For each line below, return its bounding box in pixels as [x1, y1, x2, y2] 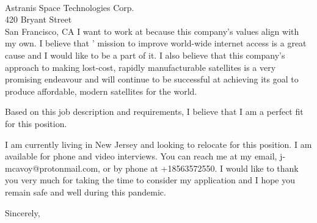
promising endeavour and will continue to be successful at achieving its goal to [5, 73, 299, 86]
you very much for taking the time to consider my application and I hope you [5, 174, 296, 186]
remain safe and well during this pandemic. [5, 185, 166, 198]
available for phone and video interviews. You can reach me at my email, [5, 150, 277, 163]
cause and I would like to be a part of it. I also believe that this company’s [5, 48, 285, 61]
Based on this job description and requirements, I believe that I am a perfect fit [5, 105, 304, 118]
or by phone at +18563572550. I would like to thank [103, 161, 299, 174]
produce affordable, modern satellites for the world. [5, 84, 197, 97]
